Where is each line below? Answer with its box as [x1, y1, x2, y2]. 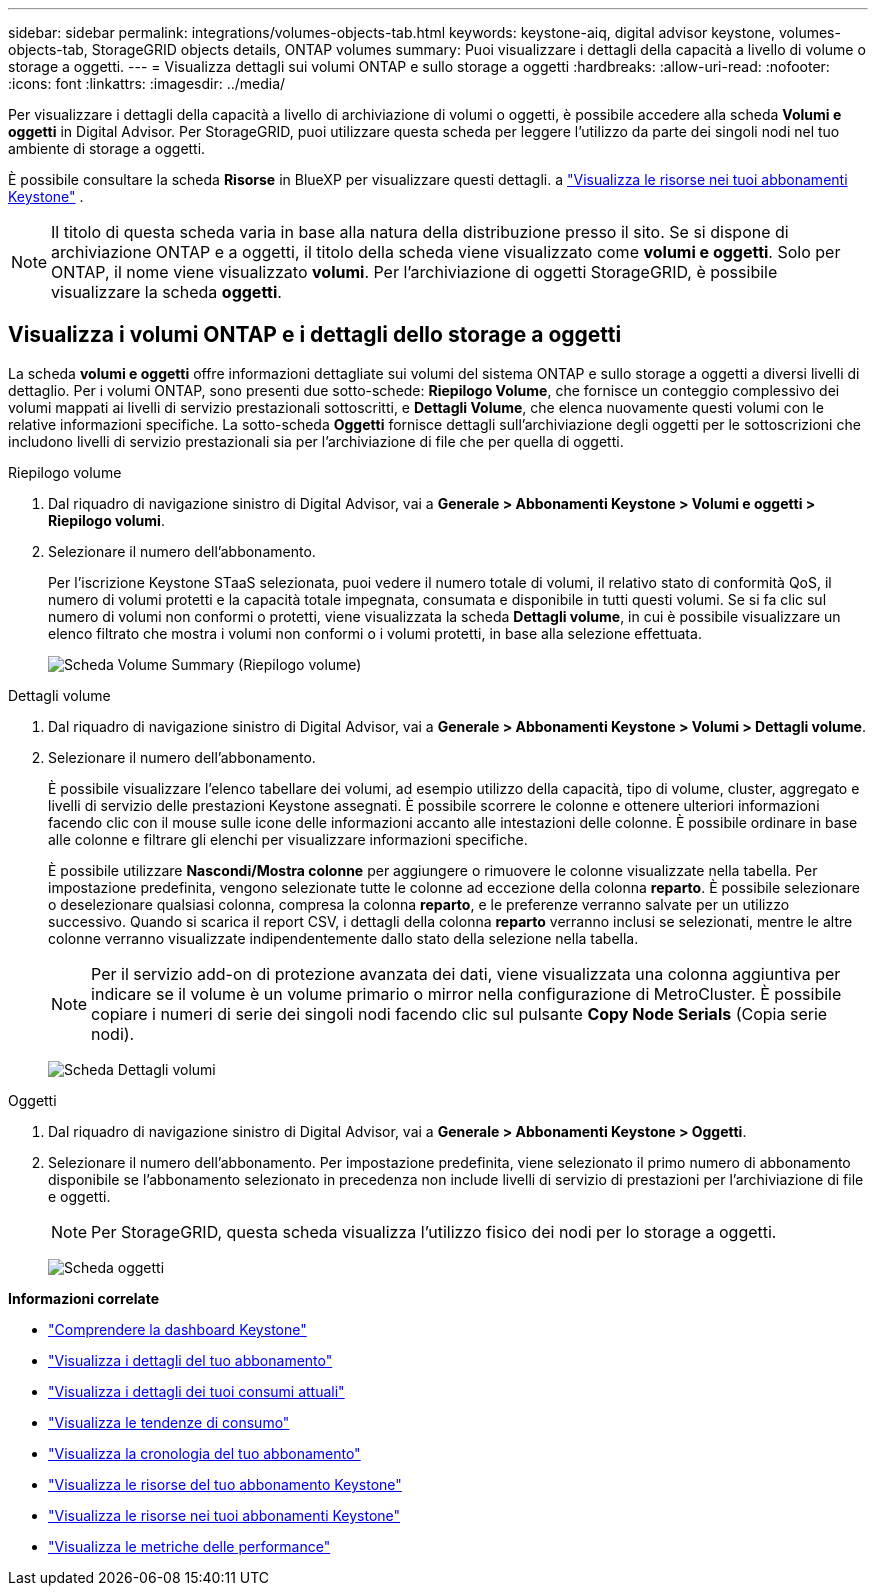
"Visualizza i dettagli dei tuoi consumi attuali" [48, 1382, 345, 1400]
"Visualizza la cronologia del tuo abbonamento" [48, 1444, 361, 1462]
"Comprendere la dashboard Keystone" [48, 1320, 307, 1338]
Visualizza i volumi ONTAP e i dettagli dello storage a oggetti [8, 322, 622, 348]
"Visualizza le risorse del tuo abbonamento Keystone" [48, 1475, 402, 1493]
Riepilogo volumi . [48, 511, 165, 529]
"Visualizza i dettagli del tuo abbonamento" [48, 1351, 333, 1369]
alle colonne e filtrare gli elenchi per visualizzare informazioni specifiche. [48, 830, 528, 848]
